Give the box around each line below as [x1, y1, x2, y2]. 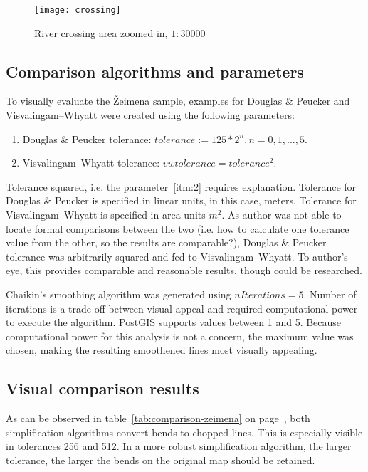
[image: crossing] [34, 5, 121, 15]
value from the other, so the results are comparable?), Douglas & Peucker [6, 235, 327, 250]
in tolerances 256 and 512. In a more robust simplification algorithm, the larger [6, 439, 352, 453]
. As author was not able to [221, 207, 342, 222]
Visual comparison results [6, 377, 199, 399]
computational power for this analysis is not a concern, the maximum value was [6, 328, 354, 343]
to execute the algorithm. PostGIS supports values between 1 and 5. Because [6, 315, 342, 330]
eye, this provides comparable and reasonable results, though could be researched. [6, 263, 362, 278]
